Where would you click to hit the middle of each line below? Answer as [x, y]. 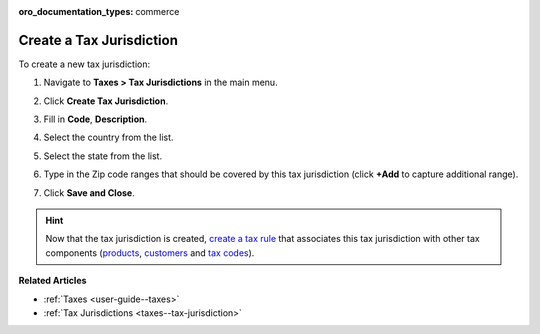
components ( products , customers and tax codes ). [150, 252]
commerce [157, 11]
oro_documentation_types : [76, 11]
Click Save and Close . [89, 192]
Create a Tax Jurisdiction [98, 40]
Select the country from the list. [108, 137]
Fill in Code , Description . [95, 119]
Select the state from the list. [103, 156]
